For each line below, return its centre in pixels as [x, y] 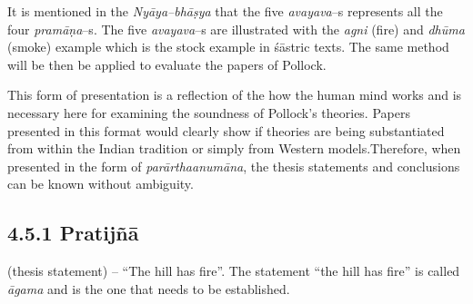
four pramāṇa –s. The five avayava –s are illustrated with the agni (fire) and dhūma [236, 29]
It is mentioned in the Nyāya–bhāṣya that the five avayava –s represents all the [225, 11]
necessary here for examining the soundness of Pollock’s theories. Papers [209, 112]
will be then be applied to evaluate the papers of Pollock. [167, 64]
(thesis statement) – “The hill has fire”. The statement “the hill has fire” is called [234, 271]
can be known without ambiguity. [101, 184]
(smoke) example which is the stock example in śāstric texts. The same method [228, 47]
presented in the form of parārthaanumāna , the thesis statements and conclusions [234, 166]
